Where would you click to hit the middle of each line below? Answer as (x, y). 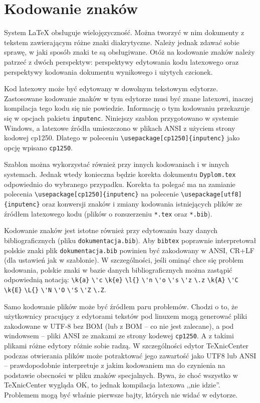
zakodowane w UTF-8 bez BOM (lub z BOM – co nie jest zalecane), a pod (119, 326)
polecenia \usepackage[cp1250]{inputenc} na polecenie (91, 194)
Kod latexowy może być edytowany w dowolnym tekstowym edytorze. (111, 88)
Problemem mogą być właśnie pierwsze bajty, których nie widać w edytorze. (121, 395)
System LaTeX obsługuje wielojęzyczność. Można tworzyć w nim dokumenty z (124, 32)
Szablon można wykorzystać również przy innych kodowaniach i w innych (116, 164)
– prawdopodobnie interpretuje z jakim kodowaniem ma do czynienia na (115, 365)
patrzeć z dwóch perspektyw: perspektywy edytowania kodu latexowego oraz (121, 61)
